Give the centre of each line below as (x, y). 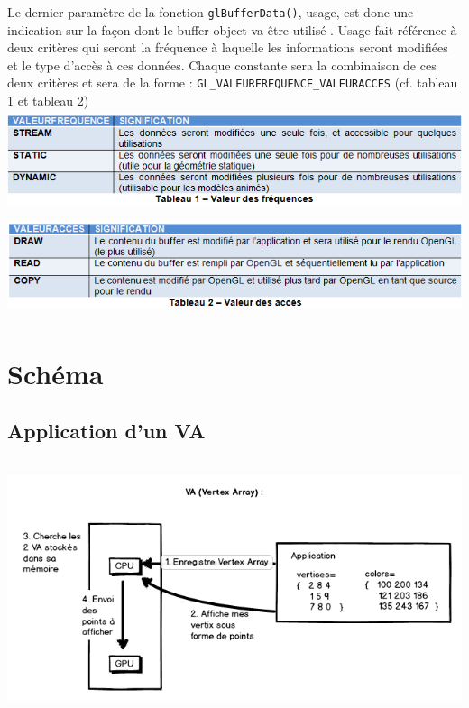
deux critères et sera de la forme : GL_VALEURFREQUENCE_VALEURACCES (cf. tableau (233, 83)
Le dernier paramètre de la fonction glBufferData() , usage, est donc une (211, 12)
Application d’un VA (106, 431)
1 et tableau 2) (48, 101)
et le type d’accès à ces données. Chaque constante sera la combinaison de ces (222, 64)
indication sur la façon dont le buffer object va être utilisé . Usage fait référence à (232, 29)
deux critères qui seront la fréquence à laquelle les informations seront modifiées (228, 47)
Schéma (55, 373)
